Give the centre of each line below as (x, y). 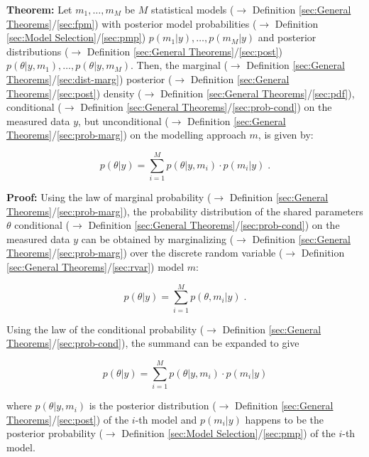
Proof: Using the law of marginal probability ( (109, 197)
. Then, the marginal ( (179, 65)
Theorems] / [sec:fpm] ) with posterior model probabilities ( (132, 23)
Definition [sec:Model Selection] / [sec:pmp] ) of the (228, 433)
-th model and (166, 419)
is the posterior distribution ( (153, 405)
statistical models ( (192, 9)
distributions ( (38, 51)
